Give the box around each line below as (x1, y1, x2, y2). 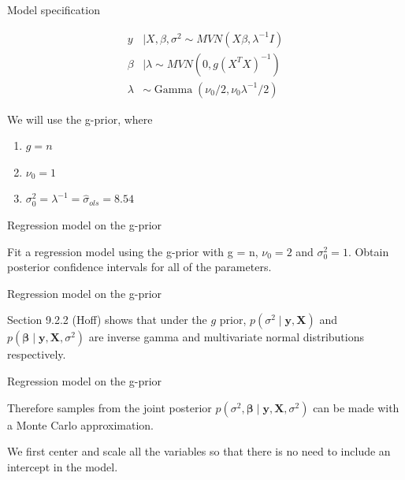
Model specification (7, 2, 100, 17)
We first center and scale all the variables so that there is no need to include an (7, 443, 391, 460)
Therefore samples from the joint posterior (7, 399, 212, 415)
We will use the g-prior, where (7, 110, 153, 127)
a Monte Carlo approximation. (7, 416, 154, 433)
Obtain (355, 243, 389, 259)
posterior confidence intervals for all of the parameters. (7, 259, 272, 275)
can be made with (313, 399, 399, 415)
